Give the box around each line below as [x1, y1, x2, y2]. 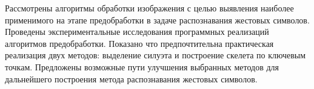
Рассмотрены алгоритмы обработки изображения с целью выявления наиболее [5, 2, 294, 14]
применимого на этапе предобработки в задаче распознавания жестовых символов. [5, 13, 310, 26]
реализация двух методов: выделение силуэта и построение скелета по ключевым [5, 49, 306, 61]
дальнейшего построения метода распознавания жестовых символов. [5, 72, 258, 85]
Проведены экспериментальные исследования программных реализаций [5, 25, 269, 38]
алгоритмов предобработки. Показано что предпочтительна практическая [5, 37, 274, 49]
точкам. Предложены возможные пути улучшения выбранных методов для [5, 60, 279, 73]
